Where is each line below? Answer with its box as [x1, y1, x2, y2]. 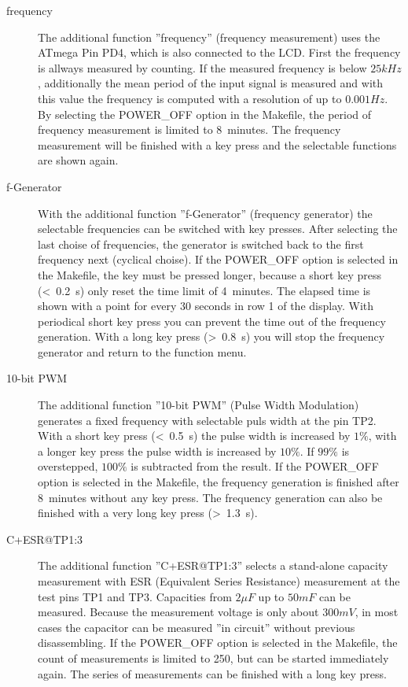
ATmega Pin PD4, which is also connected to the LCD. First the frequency [38, 44, 401, 61]
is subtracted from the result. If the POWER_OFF [130, 458, 379, 475]
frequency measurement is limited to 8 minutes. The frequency [38, 121, 341, 138]
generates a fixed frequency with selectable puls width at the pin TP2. [38, 412, 377, 428]
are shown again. [38, 152, 119, 168]
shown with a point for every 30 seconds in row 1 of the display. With [38, 297, 374, 314]
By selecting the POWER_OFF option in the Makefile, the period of [38, 105, 372, 122]
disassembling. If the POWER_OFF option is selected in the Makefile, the [38, 634, 398, 651]
